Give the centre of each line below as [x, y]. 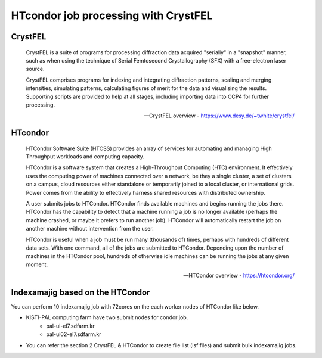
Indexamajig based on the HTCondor [80, 292]
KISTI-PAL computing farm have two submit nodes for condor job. [107, 317]
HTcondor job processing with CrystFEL [112, 15]
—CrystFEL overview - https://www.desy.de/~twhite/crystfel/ [219, 116]
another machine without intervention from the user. [90, 229]
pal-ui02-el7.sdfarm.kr [74, 334]
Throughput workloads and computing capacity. [85, 157]
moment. [37, 264]
